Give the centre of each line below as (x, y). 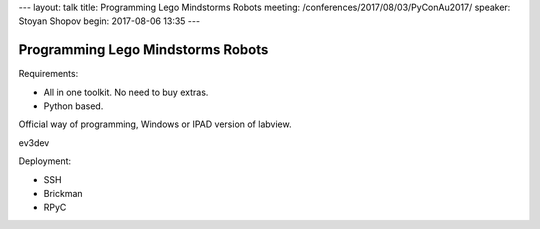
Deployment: (45, 161)
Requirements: (48, 74)
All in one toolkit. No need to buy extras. (126, 92)
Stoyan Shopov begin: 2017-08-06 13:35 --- (109, 21)
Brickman (63, 194)
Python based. (73, 106)
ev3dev (34, 142)
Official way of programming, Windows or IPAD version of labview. (155, 124)
